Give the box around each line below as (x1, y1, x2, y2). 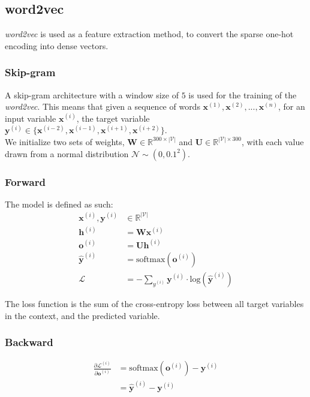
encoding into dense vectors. (5, 39, 109, 52)
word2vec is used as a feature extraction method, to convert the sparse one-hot (5, 28, 294, 40)
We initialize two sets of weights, (5, 135, 125, 148)
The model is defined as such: (5, 197, 113, 210)
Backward (5, 335, 53, 350)
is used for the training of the (188, 88, 297, 101)
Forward (5, 174, 46, 189)
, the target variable (76, 112, 150, 124)
